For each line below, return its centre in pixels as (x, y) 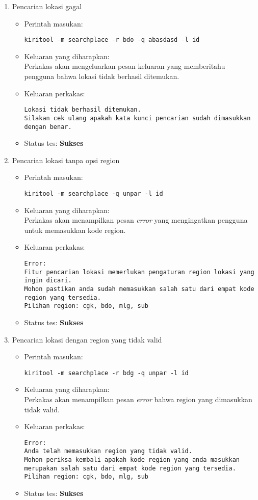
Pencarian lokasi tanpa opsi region (66, 160)
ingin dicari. (48, 281)
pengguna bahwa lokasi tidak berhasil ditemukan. (102, 76)
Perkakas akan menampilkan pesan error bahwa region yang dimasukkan (138, 399)
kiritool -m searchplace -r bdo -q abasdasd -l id (112, 40)
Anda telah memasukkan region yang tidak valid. (108, 451)
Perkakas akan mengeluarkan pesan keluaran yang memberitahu (125, 66)
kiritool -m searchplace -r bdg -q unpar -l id (106, 373)
